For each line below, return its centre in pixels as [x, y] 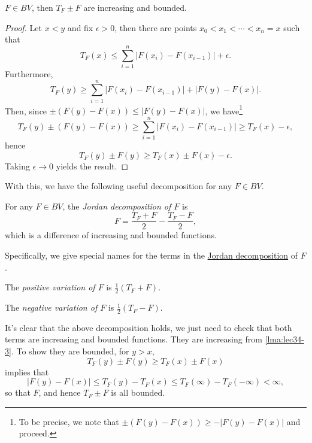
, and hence [60, 392]
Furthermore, [29, 73]
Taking [18, 166]
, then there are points [156, 27]
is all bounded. [138, 392]
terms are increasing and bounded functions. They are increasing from [134, 339]
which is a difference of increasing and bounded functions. [111, 235]
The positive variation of [50, 287]
